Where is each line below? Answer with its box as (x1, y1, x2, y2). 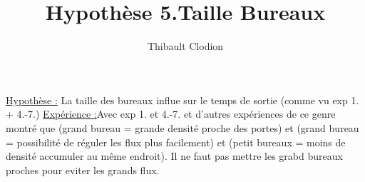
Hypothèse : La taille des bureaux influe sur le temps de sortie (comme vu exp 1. (6, 92, 359, 107)
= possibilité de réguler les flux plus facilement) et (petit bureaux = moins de (6, 134, 346, 149)
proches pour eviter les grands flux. (6, 162, 160, 177)
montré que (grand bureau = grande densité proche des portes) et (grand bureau (6, 120, 359, 135)
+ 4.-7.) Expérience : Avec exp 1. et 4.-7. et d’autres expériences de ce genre (6, 106, 336, 121)
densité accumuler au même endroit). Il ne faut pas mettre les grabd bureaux (6, 148, 343, 163)
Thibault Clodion (147, 39, 224, 54)
